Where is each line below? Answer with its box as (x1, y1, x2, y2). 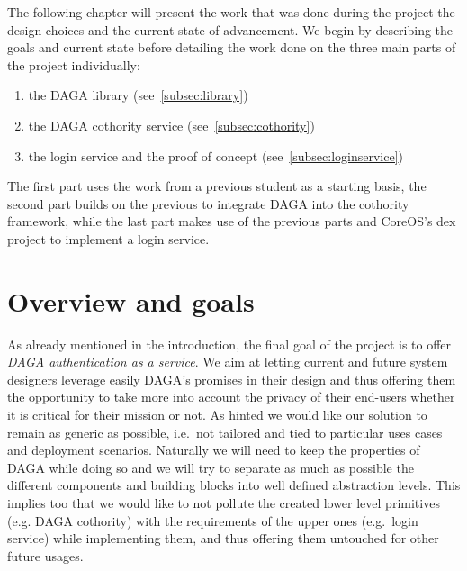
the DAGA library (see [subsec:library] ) (28, 86, 248, 104)
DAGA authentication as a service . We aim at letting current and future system (7, 352, 448, 371)
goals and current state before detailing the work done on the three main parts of (7, 38, 456, 57)
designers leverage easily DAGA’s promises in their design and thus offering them (7, 369, 456, 388)
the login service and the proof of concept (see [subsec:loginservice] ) (28, 146, 404, 165)
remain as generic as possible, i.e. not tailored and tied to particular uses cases (7, 422, 443, 441)
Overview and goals (7, 282, 255, 319)
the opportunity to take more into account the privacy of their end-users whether (7, 387, 455, 406)
